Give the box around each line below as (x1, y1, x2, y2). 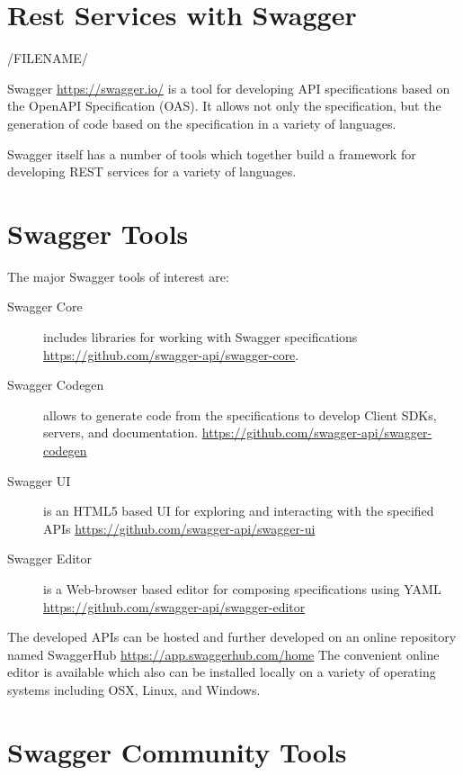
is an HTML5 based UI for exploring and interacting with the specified (43, 501, 434, 520)
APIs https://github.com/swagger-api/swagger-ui (43, 518, 316, 537)
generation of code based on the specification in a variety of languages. (7, 113, 396, 132)
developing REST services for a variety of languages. (7, 162, 297, 181)
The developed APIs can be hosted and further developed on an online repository (7, 627, 457, 646)
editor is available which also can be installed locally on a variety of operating (7, 662, 436, 681)
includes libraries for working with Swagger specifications (43, 328, 358, 346)
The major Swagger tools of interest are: (7, 266, 229, 285)
